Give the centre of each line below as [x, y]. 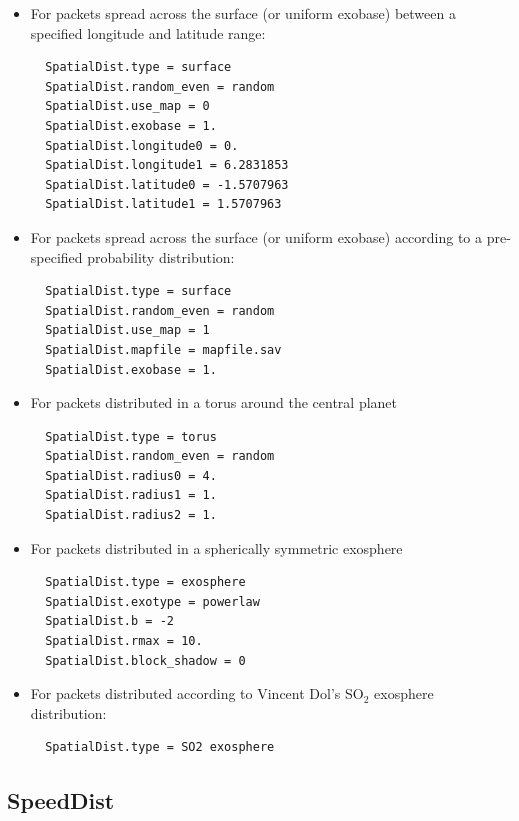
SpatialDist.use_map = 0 [127, 106]
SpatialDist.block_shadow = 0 [145, 660]
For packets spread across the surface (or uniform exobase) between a [243, 13]
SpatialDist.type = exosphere [145, 582]
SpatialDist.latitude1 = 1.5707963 [163, 204]
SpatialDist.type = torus [131, 436]
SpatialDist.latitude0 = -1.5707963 [167, 184]
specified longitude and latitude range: [148, 32]
